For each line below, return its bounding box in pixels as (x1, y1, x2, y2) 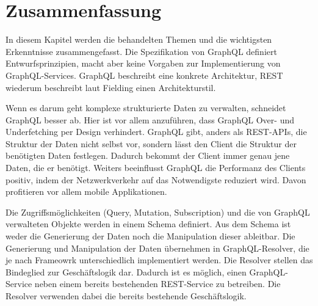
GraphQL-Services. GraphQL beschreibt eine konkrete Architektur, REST (5, 68, 283, 81)
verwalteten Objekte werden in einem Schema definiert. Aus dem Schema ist (5, 217, 291, 230)
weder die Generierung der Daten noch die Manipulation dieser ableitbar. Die (5, 230, 295, 242)
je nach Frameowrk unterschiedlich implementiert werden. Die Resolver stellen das (5, 253, 313, 266)
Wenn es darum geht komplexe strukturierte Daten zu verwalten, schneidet (5, 101, 286, 114)
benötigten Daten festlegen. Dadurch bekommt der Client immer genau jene (5, 149, 290, 162)
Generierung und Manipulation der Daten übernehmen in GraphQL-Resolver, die (5, 241, 309, 254)
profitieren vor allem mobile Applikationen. (5, 185, 167, 198)
